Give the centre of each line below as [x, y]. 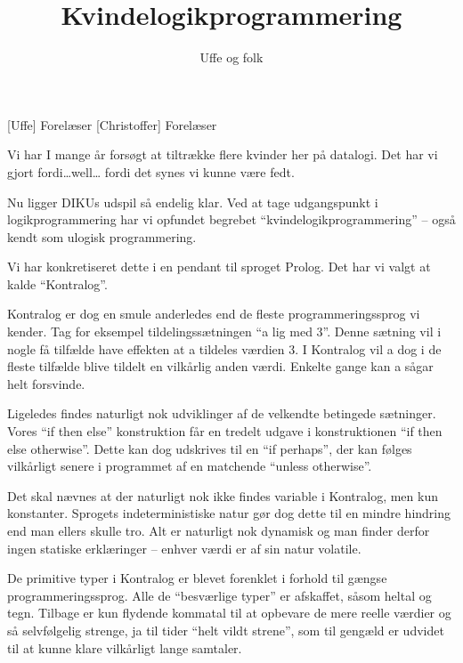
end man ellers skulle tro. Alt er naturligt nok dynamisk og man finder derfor [219, 530]
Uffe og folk [231, 57]
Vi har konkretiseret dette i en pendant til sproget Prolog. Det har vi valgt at [219, 267]
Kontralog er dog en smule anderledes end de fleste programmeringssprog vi [214, 314]
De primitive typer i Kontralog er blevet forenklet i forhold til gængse [197, 578]
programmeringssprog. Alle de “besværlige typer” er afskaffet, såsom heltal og [219, 595]
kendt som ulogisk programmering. [102, 236]
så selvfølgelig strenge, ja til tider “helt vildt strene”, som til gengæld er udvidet [226, 630]
